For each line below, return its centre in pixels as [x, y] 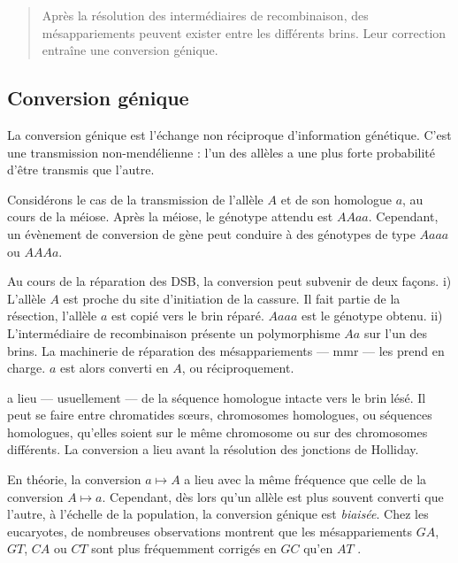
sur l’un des [395, 332]
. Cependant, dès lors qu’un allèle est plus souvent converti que [273, 496]
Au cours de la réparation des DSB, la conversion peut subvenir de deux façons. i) [229, 281]
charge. [27, 368]
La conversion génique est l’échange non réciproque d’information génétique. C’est [229, 134]
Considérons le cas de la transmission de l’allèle [135, 199]
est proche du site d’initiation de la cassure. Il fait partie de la [232, 298]
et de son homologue [336, 199]
